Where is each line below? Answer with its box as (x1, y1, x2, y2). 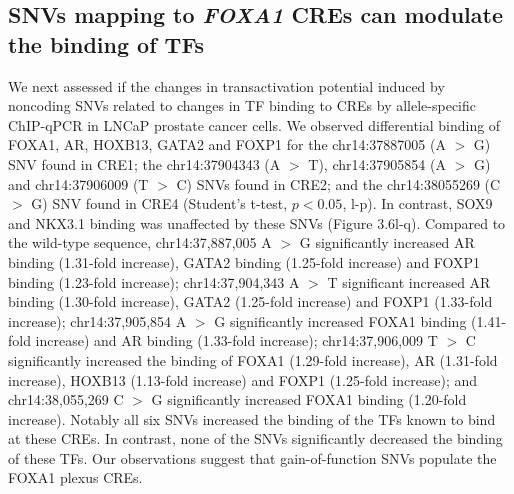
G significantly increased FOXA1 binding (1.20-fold (151, 389, 467, 410)
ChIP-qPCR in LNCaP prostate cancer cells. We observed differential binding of (8, 114, 501, 135)
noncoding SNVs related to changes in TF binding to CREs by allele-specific (8, 95, 476, 116)
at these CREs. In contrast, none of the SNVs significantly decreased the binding (8, 428, 503, 449)
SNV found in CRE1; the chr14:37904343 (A (8, 153, 281, 174)
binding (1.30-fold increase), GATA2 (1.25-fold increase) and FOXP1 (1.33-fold (8, 291, 493, 312)
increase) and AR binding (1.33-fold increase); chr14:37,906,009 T (35, 330, 438, 351)
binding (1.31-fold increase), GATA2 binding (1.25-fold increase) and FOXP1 (8, 251, 481, 272)
